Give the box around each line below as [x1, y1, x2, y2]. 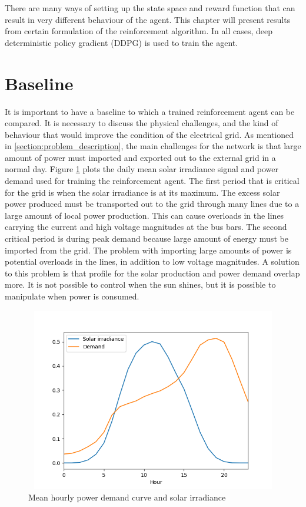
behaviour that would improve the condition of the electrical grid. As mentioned [5, 128, 294, 140]
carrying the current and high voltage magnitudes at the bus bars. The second [5, 220, 287, 233]
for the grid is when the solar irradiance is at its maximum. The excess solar [5, 186, 280, 198]
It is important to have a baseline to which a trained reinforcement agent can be [5, 105, 295, 117]
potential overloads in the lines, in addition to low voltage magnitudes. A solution [5, 255, 300, 268]
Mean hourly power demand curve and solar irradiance [28, 490, 226, 503]
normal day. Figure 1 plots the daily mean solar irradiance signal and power [5, 163, 279, 175]
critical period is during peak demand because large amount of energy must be [5, 232, 288, 245]
